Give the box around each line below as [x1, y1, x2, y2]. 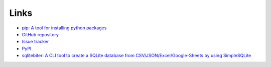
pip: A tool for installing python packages [22, 25, 107, 31]
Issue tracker [22, 39, 49, 45]
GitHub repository [22, 31, 59, 37]
